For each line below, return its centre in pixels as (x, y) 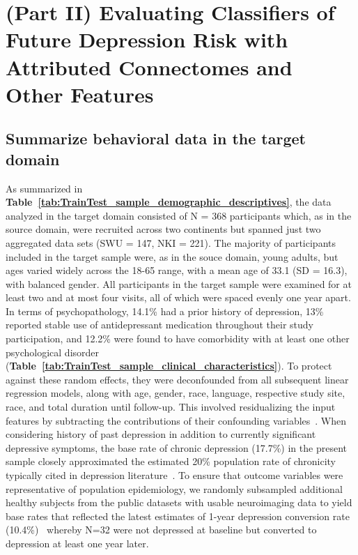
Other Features (80, 94)
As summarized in (44, 188)
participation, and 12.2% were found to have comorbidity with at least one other (178, 339)
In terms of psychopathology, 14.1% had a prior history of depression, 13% (165, 311)
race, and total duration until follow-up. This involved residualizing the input (171, 407)
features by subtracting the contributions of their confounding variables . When (176, 420)
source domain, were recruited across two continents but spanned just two (163, 229)
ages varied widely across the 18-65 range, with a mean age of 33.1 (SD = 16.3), (177, 270)
